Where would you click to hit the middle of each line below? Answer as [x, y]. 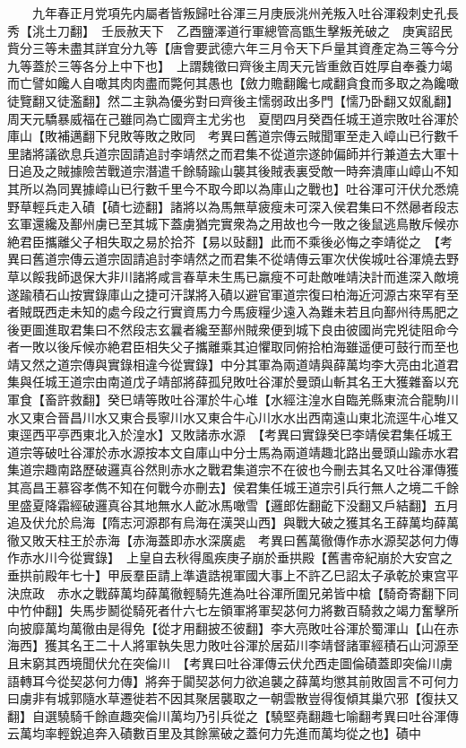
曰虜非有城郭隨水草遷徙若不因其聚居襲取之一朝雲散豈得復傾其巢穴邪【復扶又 [233, 698]
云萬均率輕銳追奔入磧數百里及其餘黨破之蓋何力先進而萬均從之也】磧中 [214, 733]
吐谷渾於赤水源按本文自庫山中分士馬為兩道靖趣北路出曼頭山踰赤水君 [258, 452]
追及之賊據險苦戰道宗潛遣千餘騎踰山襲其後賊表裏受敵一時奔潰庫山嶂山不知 [239, 171]
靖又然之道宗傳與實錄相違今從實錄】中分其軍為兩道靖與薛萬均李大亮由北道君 [233, 364]
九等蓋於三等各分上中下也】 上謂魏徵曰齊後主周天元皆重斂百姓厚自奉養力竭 [230, 65]
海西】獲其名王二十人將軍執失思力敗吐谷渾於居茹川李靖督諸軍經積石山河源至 [233, 645]
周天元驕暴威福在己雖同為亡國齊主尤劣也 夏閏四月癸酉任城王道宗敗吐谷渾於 [233, 118]
